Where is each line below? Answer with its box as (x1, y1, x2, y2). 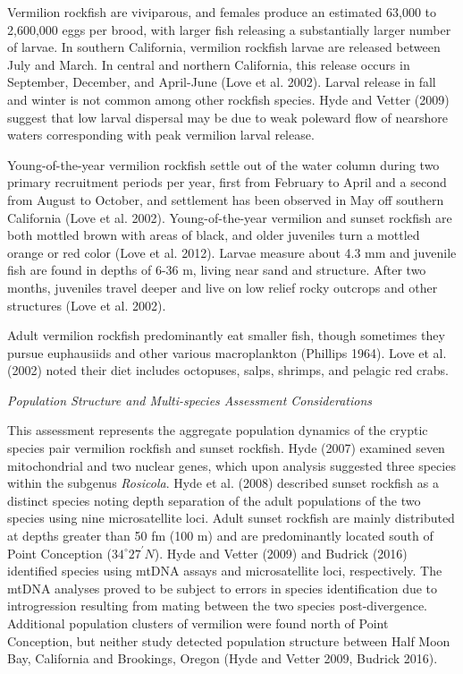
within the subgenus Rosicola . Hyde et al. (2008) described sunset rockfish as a (7, 474, 439, 492)
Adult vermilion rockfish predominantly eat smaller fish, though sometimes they (7, 326, 445, 345)
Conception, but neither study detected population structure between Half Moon (7, 631, 450, 650)
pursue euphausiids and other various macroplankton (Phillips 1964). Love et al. (7, 343, 447, 362)
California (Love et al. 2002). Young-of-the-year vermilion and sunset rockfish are (7, 208, 452, 226)
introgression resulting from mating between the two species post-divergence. (7, 596, 428, 615)
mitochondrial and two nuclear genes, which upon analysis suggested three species (7, 456, 456, 474)
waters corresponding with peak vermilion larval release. (7, 125, 315, 144)
